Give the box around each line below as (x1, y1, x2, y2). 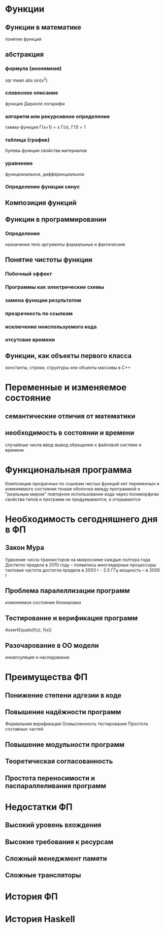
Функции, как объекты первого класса (5, 351, 132, 360)
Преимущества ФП (5, 671, 88, 683)
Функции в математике (5, 23, 81, 32)
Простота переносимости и (5, 774, 95, 782)
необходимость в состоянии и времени (5, 429, 134, 437)
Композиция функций (5, 199, 77, 207)
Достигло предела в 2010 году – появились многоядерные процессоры (5, 562, 157, 567)
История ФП (5, 891, 58, 902)
